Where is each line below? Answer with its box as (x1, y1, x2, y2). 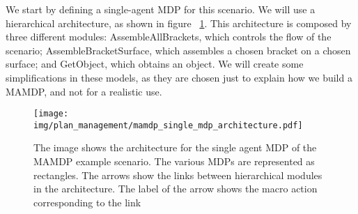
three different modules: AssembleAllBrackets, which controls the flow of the (6, 29, 332, 44)
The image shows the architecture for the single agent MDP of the (33, 140, 317, 155)
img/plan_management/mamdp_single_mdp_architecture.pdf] (33, 120, 303, 130)
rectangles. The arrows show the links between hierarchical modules (33, 167, 322, 182)
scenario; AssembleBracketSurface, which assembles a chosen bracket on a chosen (6, 43, 351, 57)
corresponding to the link (33, 194, 141, 209)
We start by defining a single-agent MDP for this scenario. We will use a (6, 2, 316, 16)
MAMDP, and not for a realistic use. (6, 84, 162, 98)
